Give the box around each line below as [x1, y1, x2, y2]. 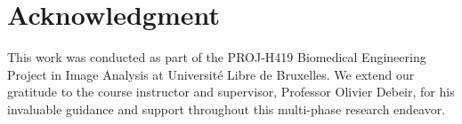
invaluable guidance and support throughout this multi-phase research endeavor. [7, 99, 446, 118]
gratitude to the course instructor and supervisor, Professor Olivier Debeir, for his [7, 82, 455, 101]
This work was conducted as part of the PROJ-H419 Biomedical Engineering [7, 48, 426, 66]
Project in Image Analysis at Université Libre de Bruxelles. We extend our [7, 65, 415, 83]
